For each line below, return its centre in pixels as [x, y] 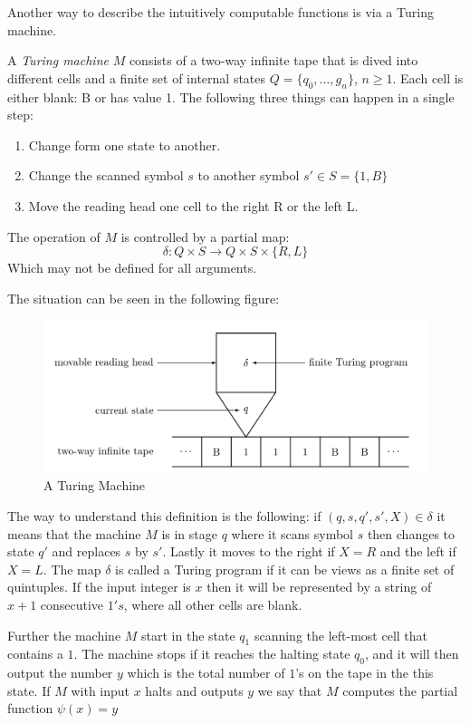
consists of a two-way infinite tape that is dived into [273, 60]
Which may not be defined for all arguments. [132, 268]
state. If [29, 690]
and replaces [86, 551]
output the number [60, 673]
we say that [290, 690]
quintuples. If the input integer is [99, 587]
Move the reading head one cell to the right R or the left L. [193, 205]
